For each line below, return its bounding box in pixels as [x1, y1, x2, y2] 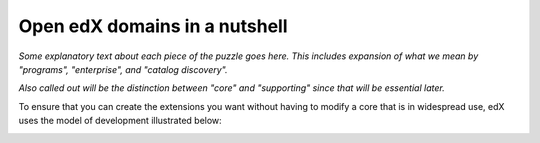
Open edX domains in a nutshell [18, 15, 288, 37]
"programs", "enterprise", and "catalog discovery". [18, 63, 228, 75]
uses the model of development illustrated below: [18, 115, 222, 127]
